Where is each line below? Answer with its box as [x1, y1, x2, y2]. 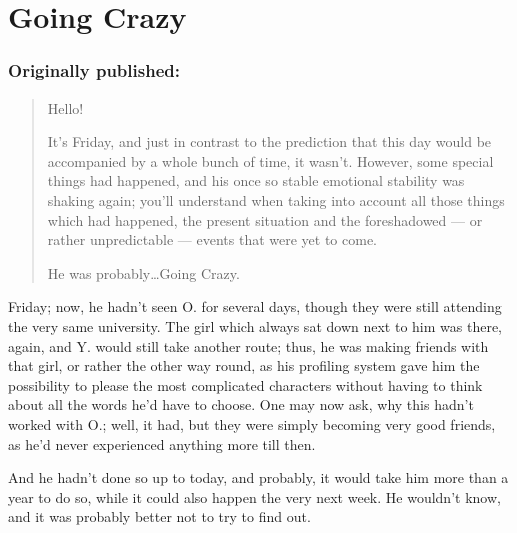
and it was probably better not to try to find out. [8, 506, 311, 527]
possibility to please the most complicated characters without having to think [8, 374, 483, 395]
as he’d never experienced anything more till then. [8, 433, 316, 454]
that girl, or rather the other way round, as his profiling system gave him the [8, 355, 480, 376]
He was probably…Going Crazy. [47, 262, 240, 283]
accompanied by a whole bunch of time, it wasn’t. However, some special [47, 150, 494, 171]
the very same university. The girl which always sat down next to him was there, [8, 315, 502, 336]
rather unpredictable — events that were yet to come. [47, 229, 377, 250]
